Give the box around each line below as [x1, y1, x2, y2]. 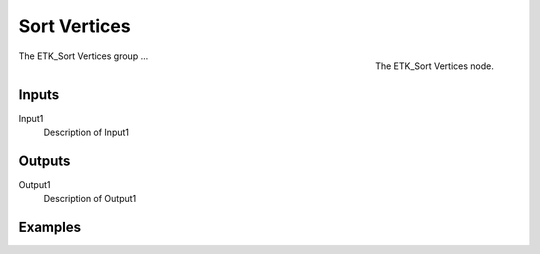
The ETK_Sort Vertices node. [375, 60, 494, 72]
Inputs [18, 86, 60, 103]
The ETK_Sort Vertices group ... [18, 50, 149, 62]
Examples [18, 219, 82, 236]
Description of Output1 [43, 193, 137, 205]
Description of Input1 [43, 126, 130, 139]
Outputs [18, 152, 71, 169]
